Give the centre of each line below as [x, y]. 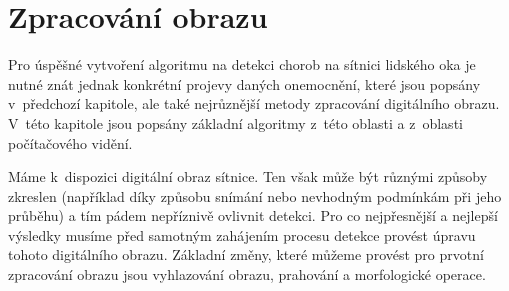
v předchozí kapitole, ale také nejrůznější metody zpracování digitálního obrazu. [254, 103]
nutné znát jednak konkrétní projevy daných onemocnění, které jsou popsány [244, 83]
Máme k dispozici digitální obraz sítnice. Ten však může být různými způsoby [248, 176]
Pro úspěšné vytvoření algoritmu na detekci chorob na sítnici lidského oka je [242, 64]
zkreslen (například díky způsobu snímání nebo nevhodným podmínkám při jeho [255, 195]
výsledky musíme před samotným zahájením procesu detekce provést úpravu [242, 234]
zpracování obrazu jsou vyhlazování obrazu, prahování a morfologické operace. [247, 274]
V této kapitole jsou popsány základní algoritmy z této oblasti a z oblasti [235, 122]
